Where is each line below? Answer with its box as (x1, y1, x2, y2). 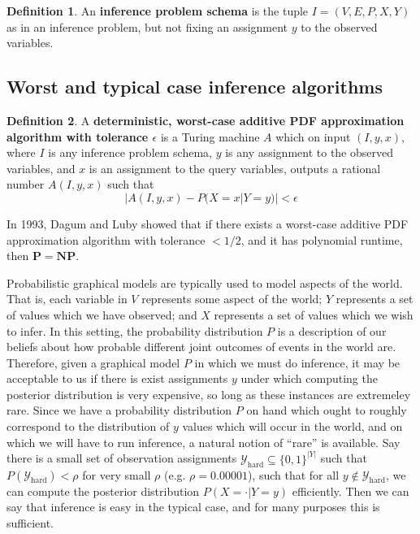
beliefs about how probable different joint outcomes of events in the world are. (6, 338, 396, 355)
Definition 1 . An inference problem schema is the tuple (6, 2, 309, 19)
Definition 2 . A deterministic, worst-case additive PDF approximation (6, 111, 405, 128)
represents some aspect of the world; (141, 290, 323, 307)
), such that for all (247, 466, 340, 483)
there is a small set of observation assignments (6, 449, 237, 467)
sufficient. (6, 514, 54, 531)
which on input (275, 128, 351, 145)
